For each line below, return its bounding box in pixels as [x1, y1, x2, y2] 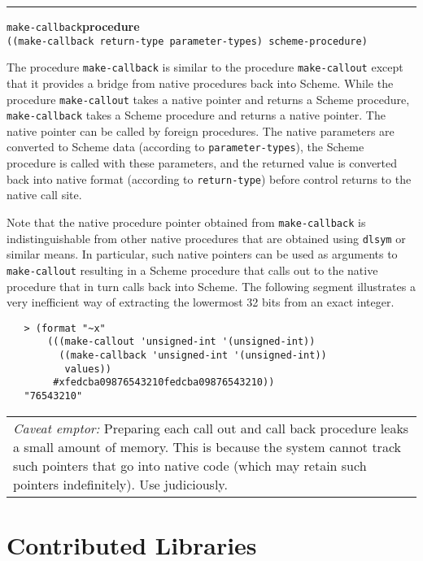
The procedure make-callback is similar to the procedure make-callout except [7, 59, 403, 76]
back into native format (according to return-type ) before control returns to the [7, 170, 412, 187]
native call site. [7, 186, 82, 203]
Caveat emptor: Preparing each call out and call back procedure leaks [13, 418, 409, 437]
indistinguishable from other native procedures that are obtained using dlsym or [7, 229, 406, 246]
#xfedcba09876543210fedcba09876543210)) [53, 376, 275, 389]
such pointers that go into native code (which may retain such [13, 455, 367, 475]
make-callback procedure [7, 18, 140, 34]
